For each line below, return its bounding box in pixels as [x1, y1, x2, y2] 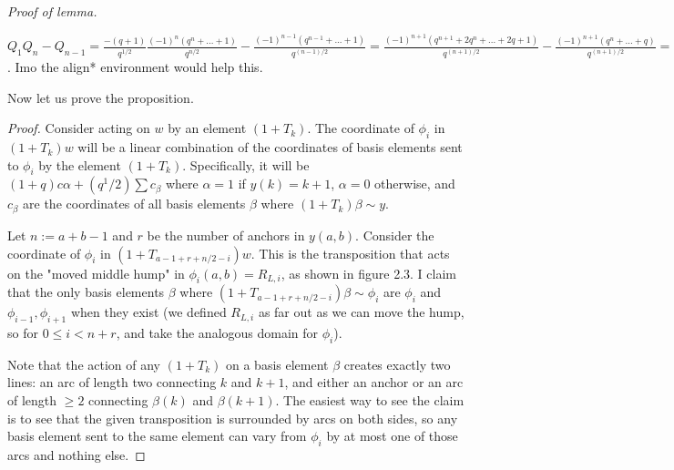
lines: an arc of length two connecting [7, 373, 217, 392]
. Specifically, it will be [182, 155, 310, 174]
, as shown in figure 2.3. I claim [281, 263, 456, 282]
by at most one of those [326, 426, 458, 445]
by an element [168, 118, 247, 138]
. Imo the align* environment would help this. [7, 57, 263, 77]
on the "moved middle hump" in [7, 263, 185, 282]
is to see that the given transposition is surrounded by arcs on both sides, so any [7, 408, 458, 427]
